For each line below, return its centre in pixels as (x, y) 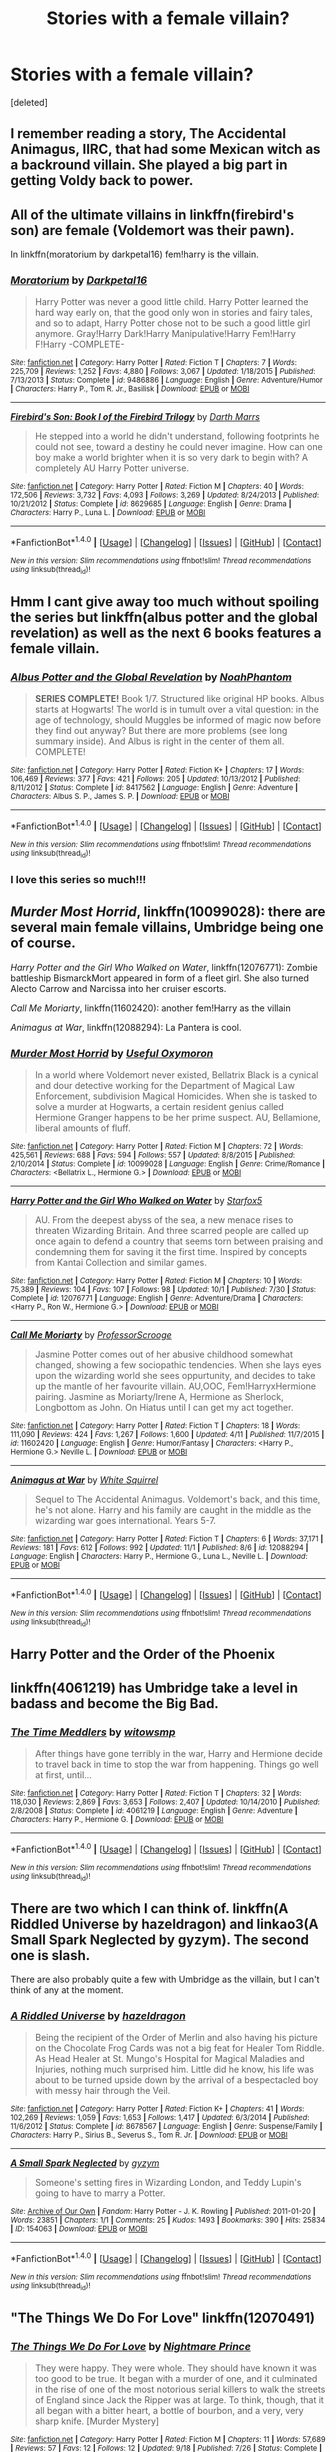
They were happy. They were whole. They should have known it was (175, 2368)
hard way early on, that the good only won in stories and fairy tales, (173, 313)
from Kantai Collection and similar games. (120, 1263)
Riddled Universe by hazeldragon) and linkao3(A (164, 1923)
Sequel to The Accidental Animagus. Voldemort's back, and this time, (177, 1499)
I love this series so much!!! (78, 880)
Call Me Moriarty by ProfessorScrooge (91, 1335)
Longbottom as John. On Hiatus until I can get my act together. (164, 1408)
